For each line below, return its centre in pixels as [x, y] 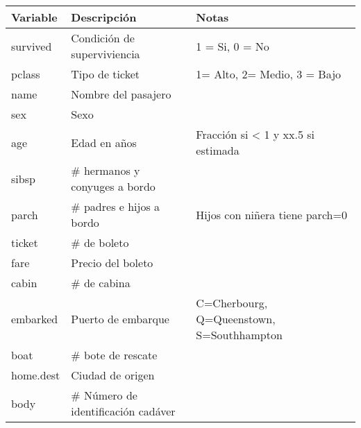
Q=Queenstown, [236, 319]
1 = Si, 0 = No [233, 46]
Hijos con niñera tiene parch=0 [271, 214]
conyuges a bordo [113, 186]
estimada [218, 150]
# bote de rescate [114, 355]
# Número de [104, 395]
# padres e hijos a [116, 206]
